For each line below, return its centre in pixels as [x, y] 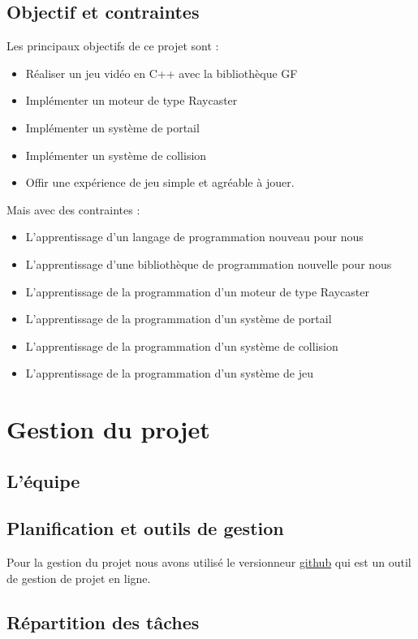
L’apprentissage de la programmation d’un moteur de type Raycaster [197, 291]
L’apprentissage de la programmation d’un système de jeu [169, 373]
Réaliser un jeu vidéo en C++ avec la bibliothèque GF [162, 73]
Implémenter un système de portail [112, 127]
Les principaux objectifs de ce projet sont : [113, 46]
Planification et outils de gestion [145, 528]
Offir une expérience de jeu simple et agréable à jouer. [160, 182]
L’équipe [43, 480]
